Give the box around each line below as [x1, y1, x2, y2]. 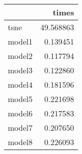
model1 [8, 36, 33, 47]
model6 [8, 107, 33, 119]
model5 [8, 93, 33, 104]
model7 [8, 122, 33, 133]
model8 [8, 136, 33, 148]
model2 [8, 50, 33, 61]
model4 [8, 79, 33, 90]
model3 [8, 64, 33, 76]
